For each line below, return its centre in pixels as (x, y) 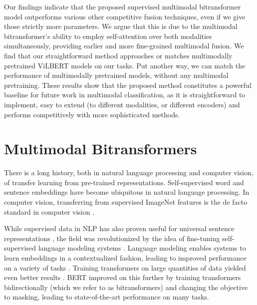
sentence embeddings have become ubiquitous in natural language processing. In (127, 192)
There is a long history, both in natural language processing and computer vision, (129, 172)
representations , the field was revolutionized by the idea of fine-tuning (112, 238)
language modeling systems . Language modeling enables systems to (142, 248)
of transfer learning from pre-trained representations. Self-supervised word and (124, 182)
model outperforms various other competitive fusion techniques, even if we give (125, 16)
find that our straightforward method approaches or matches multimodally (118, 55)
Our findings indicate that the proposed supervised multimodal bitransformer (123, 6)
